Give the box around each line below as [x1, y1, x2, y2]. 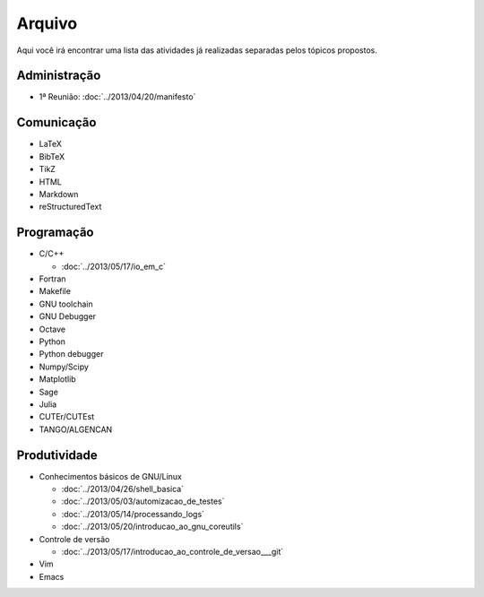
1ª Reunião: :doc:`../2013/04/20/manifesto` [39, 91, 196, 102]
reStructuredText [39, 202, 102, 212]
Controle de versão [39, 533, 110, 544]
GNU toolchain [39, 298, 93, 309]
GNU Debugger [39, 311, 97, 322]
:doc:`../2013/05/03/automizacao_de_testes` [61, 496, 225, 506]
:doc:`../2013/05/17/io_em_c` [61, 261, 166, 272]
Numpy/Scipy [39, 361, 90, 372]
